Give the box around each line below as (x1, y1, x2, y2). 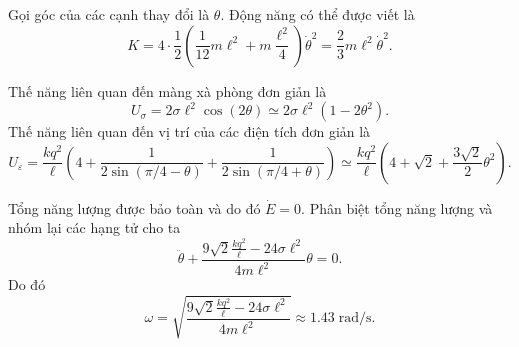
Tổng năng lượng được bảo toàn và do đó (8, 197, 261, 218)
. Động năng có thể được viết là (220, 4, 415, 24)
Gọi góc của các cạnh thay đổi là (8, 4, 210, 24)
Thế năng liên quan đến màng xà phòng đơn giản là (8, 80, 327, 101)
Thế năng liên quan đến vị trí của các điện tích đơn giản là (8, 121, 371, 142)
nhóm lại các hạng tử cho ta (8, 217, 181, 238)
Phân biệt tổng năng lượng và (309, 197, 493, 218)
